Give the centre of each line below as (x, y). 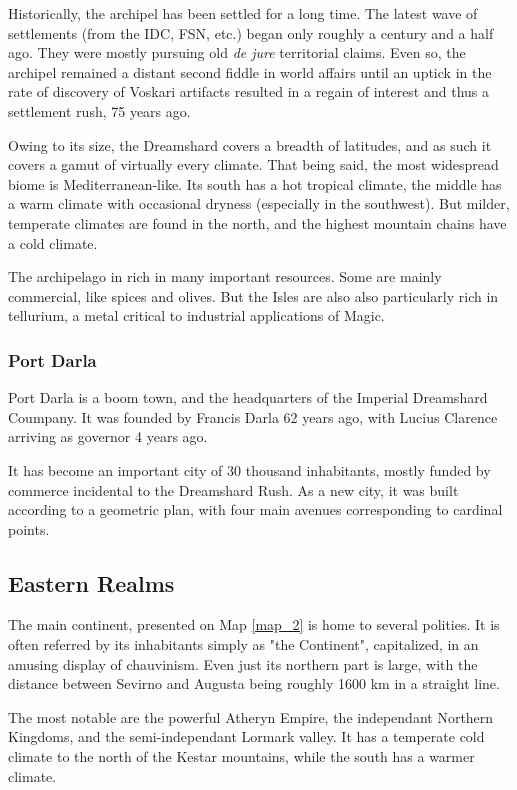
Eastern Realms (91, 582)
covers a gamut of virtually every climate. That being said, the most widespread (253, 164)
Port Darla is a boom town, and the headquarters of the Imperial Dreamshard (248, 397)
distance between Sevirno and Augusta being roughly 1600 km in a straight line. (254, 683)
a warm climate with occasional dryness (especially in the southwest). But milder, (259, 203)
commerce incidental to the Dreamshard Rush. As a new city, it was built (233, 489)
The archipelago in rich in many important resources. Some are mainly (225, 276)
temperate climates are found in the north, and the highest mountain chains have (257, 222)
